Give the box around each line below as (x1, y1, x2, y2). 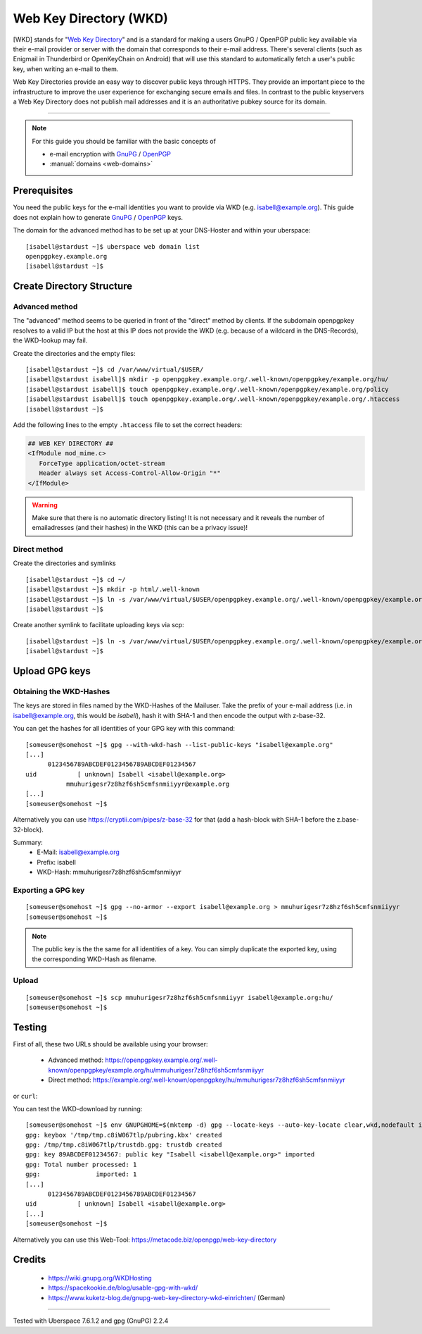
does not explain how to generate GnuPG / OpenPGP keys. (13, 213, 183, 221)
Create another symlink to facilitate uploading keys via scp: (13, 621, 184, 629)
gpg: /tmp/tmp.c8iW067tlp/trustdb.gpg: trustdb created (25, 1141, 222, 1149)
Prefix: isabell (37, 858, 77, 866)
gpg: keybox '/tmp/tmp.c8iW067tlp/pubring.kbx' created (25, 1131, 222, 1139)
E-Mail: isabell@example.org (37, 848, 120, 856)
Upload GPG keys (13, 665, 91, 677)
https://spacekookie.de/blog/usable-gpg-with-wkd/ (48, 1283, 198, 1292)
